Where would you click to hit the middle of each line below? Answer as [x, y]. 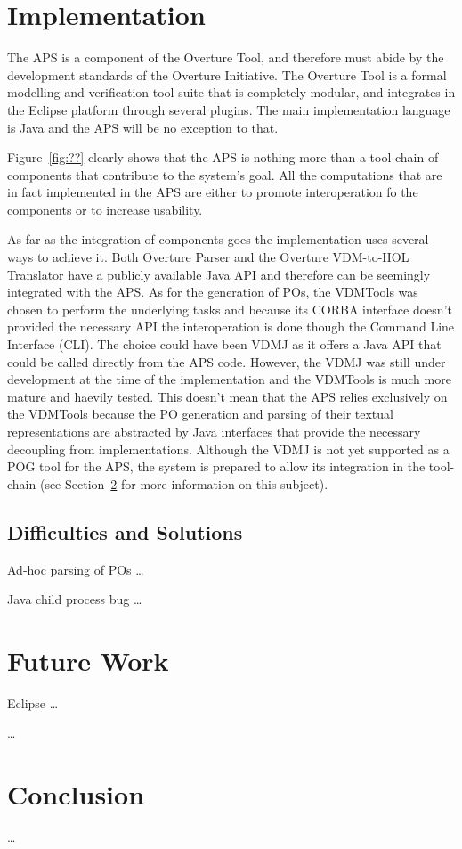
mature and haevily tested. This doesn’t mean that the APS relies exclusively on [227, 396]
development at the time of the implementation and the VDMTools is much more [229, 379]
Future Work [88, 660]
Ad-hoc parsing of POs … [76, 569]
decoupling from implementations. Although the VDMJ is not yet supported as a [228, 449]
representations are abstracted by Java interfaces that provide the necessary [214, 431]
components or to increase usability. [105, 209]
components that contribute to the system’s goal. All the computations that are [225, 174]
